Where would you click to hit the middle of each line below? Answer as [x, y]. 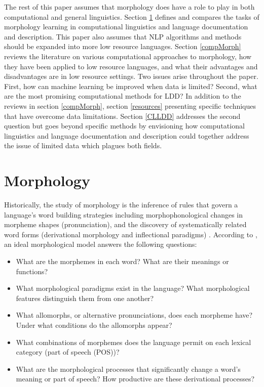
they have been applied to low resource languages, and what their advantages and [131, 66]
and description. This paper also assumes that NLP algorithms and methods [123, 36]
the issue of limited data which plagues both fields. [83, 145]
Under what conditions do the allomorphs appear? [94, 325]
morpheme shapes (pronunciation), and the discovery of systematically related [125, 224]
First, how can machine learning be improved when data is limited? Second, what [131, 86]
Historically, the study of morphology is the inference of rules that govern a [121, 205]
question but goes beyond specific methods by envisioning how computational [124, 126]
